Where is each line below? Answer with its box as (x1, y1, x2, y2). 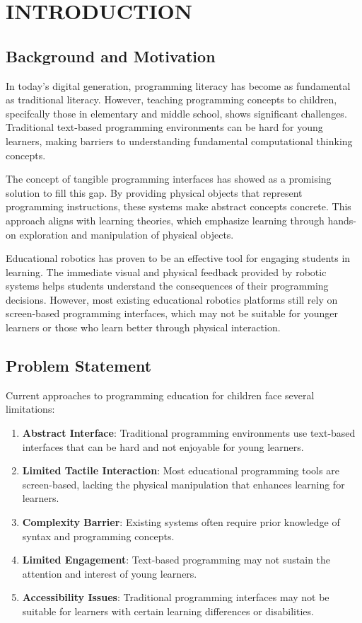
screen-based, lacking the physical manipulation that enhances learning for (22, 476, 345, 491)
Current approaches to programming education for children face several (6, 387, 315, 402)
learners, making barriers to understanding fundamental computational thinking (6, 133, 353, 148)
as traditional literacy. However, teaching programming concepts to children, (6, 92, 337, 107)
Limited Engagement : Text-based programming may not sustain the (22, 552, 331, 567)
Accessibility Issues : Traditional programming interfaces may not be (22, 590, 329, 605)
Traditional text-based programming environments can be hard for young (6, 120, 323, 135)
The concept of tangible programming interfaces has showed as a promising (6, 171, 332, 186)
